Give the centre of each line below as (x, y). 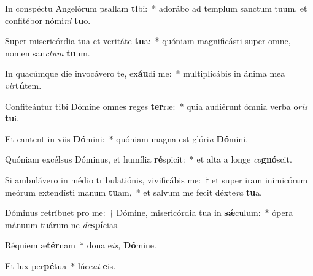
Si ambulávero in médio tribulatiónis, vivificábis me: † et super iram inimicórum (156, 179)
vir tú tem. (23, 85)
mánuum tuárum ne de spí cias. (62, 224)
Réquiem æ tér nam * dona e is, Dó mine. (81, 245)
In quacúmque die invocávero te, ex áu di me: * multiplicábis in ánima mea (145, 73)
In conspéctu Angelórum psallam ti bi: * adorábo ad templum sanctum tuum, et (156, 8)
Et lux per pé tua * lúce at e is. (60, 265)
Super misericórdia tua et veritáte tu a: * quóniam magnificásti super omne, (148, 41)
